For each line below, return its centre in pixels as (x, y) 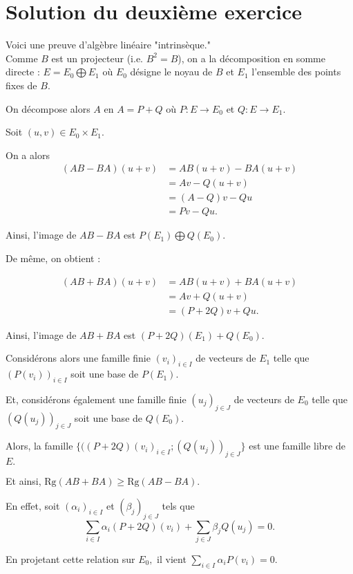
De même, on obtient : (53, 258)
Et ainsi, (23, 481)
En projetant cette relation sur (70, 558)
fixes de (21, 85)
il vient (172, 558)
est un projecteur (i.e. (97, 58)
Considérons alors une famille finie (78, 358)
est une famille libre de (297, 446)
